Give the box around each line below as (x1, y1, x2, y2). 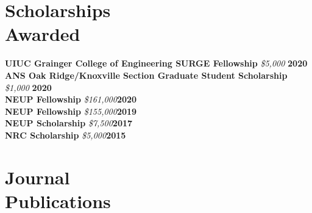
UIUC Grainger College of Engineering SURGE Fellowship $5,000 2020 (5, 57, 308, 70)
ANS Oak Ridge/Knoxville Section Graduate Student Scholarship (5, 68, 288, 81)
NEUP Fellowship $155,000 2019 (5, 104, 137, 117)
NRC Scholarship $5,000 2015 (5, 128, 126, 141)
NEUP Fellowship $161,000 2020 (5, 93, 137, 106)
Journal (5, 164, 70, 189)
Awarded (5, 21, 80, 46)
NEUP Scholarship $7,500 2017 (5, 117, 133, 129)
